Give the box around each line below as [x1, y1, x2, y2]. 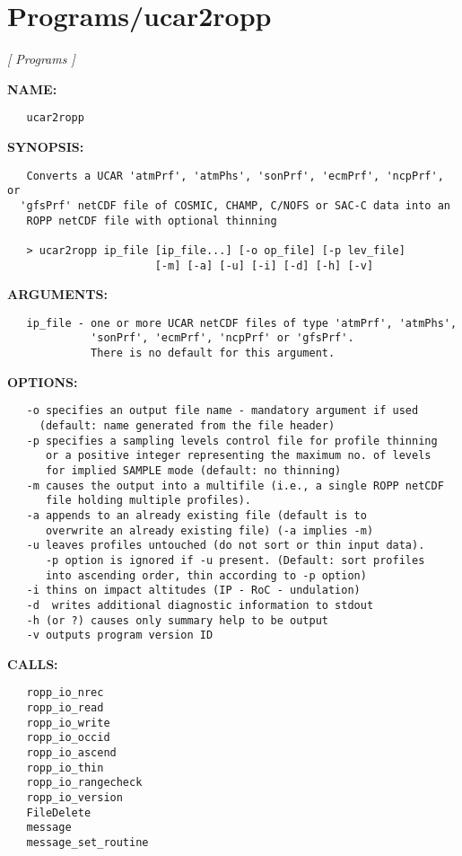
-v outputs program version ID [26, 629, 214, 642]
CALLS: [7, 654, 58, 673]
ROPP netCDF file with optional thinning [26, 214, 277, 227]
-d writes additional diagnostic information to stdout [26, 598, 374, 612]
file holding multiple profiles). [45, 494, 252, 507]
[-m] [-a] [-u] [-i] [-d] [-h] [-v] [154, 259, 374, 272]
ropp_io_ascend [26, 746, 117, 760]
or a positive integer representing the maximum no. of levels [45, 449, 431, 463]
